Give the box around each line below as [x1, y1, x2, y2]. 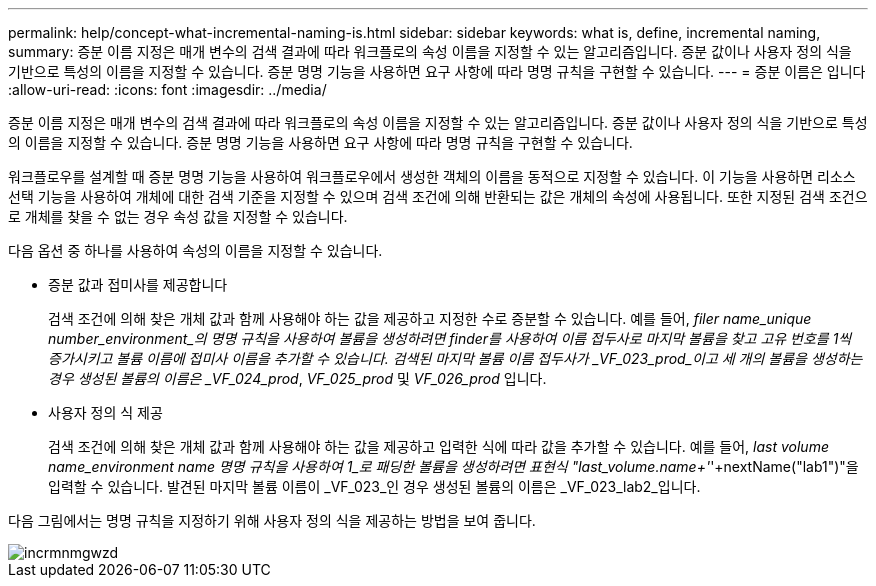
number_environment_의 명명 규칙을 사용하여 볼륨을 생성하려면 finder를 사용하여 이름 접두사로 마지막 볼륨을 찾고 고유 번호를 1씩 [48, 330, 852, 347]
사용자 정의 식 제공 [48, 404, 163, 421]
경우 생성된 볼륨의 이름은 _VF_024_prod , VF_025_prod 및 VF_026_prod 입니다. [48, 370, 547, 387]
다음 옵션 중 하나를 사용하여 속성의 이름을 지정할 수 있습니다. [8, 242, 383, 259]
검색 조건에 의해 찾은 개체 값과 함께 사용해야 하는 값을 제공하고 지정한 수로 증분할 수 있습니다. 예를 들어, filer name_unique [48, 310, 812, 327]
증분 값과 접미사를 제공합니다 [48, 276, 228, 293]
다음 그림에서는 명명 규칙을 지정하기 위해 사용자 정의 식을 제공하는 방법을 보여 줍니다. [8, 512, 536, 529]
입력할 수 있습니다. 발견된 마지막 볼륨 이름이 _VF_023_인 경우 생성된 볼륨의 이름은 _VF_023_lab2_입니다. [48, 478, 701, 495]
